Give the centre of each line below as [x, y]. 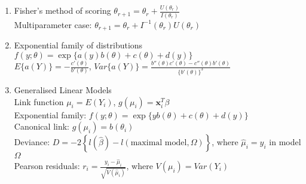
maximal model [159, 143]
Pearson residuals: [47, 165]
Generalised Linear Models [63, 89]
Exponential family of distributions [78, 45]
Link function [39, 101]
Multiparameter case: [53, 24]
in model [285, 142]
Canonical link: [42, 126]
